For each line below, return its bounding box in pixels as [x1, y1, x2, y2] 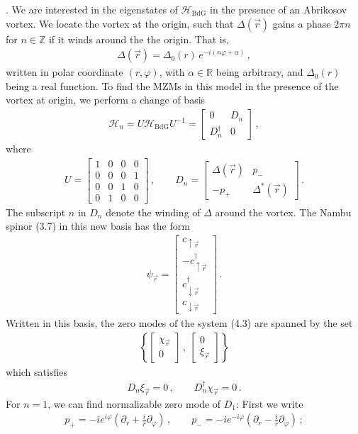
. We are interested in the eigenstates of [6, 2, 178, 16]
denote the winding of [106, 204, 201, 219]
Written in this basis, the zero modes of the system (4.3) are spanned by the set [6, 315, 353, 330]
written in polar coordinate [6, 65, 123, 79]
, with [159, 65, 185, 79]
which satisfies [6, 364, 67, 379]
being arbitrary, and [216, 65, 303, 79]
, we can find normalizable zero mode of [47, 396, 221, 411]
